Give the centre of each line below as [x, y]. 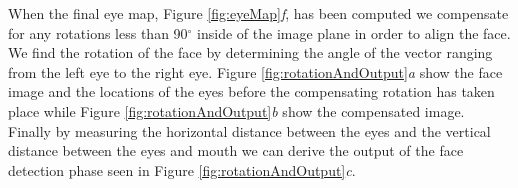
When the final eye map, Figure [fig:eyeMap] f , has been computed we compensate [258, 13]
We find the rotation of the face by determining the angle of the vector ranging [250, 52]
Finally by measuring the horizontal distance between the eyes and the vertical [249, 130]
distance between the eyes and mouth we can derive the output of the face [236, 150]
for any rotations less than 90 [98, 32]
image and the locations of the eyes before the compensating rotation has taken [251, 91]
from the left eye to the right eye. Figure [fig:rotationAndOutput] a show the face [255, 71]
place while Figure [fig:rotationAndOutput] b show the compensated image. [236, 110]
